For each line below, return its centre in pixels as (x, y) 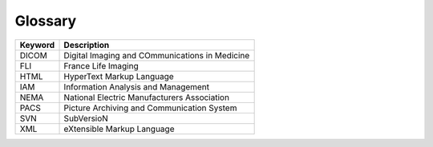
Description (87, 45)
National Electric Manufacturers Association (147, 97)
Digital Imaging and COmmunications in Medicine (157, 55)
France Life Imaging (101, 66)
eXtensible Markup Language (119, 129)
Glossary (46, 21)
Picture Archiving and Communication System (150, 108)
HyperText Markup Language (119, 76)
